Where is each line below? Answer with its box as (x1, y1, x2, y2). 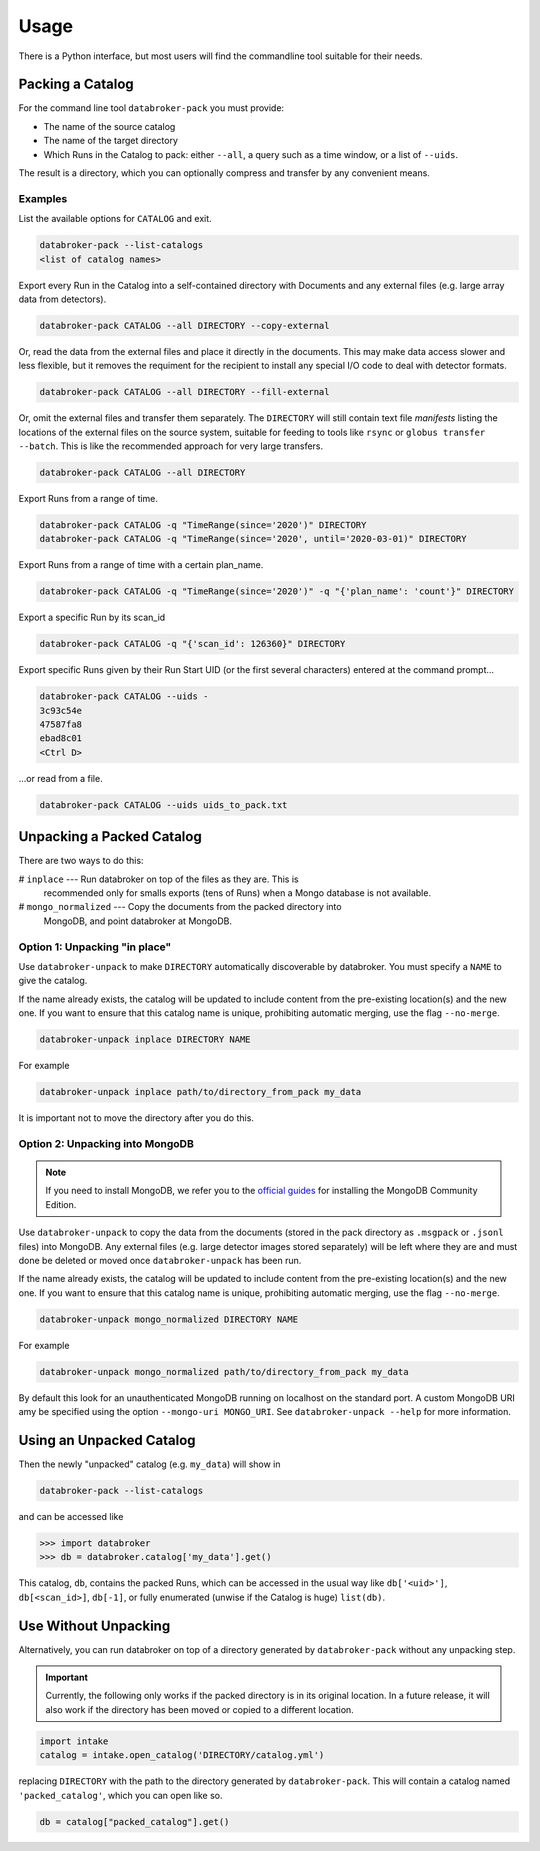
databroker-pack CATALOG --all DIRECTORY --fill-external (39, 386, 330, 398)
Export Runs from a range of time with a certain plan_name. (18, 559, 264, 571)
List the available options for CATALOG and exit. (18, 213, 212, 225)
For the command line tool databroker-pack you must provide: (18, 102, 285, 114)
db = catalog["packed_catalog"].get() (39, 1816, 230, 1827)
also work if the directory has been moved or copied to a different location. (45, 1703, 354, 1715)
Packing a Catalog (18, 76, 134, 93)
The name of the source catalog (43, 120, 176, 132)
